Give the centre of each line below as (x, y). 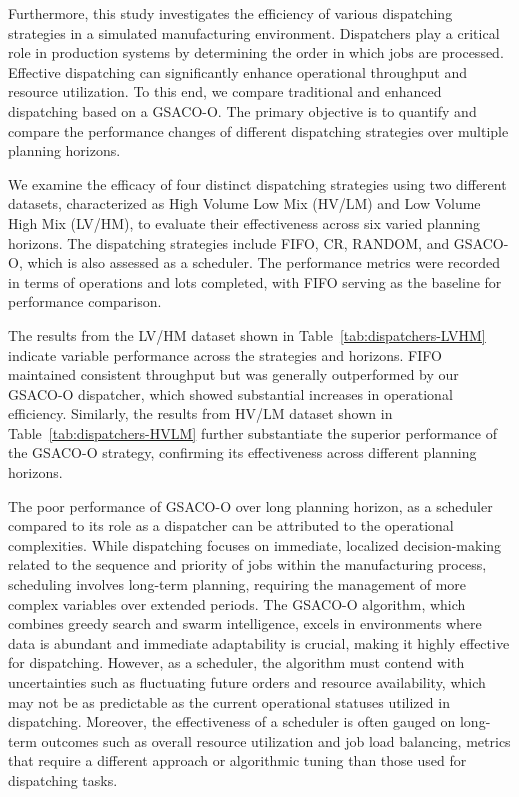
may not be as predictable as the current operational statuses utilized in (229, 701)
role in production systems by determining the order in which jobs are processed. (256, 52)
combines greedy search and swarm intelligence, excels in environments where (245, 623)
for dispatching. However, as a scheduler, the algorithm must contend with (236, 662)
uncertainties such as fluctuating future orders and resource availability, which (247, 682)
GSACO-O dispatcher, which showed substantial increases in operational (230, 393)
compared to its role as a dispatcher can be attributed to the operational (231, 525)
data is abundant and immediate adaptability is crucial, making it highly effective (259, 642)
